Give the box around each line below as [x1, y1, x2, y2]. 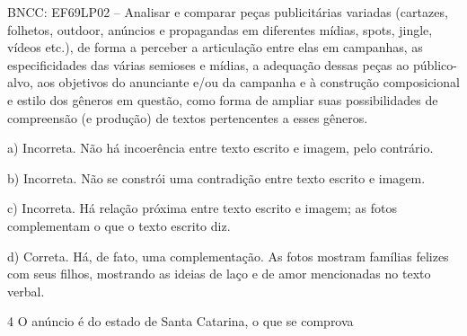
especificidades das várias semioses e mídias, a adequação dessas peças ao [7, 55, 410, 74]
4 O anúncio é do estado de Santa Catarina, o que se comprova [7, 312, 354, 331]
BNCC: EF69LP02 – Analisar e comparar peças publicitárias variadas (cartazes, [7, 3, 448, 21]
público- [412, 55, 457, 74]
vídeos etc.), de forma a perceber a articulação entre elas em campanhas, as [7, 38, 423, 57]
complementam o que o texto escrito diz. [7, 216, 231, 234]
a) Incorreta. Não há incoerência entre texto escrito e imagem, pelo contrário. [7, 138, 434, 157]
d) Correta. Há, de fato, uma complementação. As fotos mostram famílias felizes [7, 246, 449, 265]
